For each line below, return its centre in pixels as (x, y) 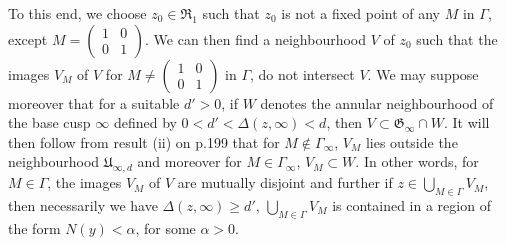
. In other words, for (417, 161)
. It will (467, 122)
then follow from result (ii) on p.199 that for (144, 141)
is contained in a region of (411, 204)
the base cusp (49, 122)
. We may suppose (423, 73)
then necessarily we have (83, 204)
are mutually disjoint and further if (285, 182)
